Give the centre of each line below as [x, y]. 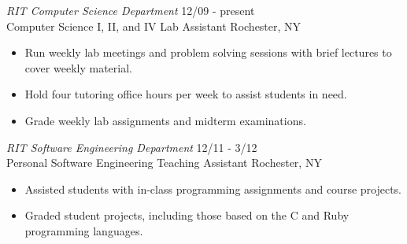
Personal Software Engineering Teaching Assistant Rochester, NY [164, 163]
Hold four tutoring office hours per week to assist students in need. [186, 94]
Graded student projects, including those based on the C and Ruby [187, 215]
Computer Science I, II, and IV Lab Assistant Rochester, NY [154, 26]
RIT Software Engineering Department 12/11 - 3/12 [132, 147]
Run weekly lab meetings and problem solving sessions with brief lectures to [208, 52]
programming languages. [84, 230]
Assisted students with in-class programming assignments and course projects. [213, 189]
